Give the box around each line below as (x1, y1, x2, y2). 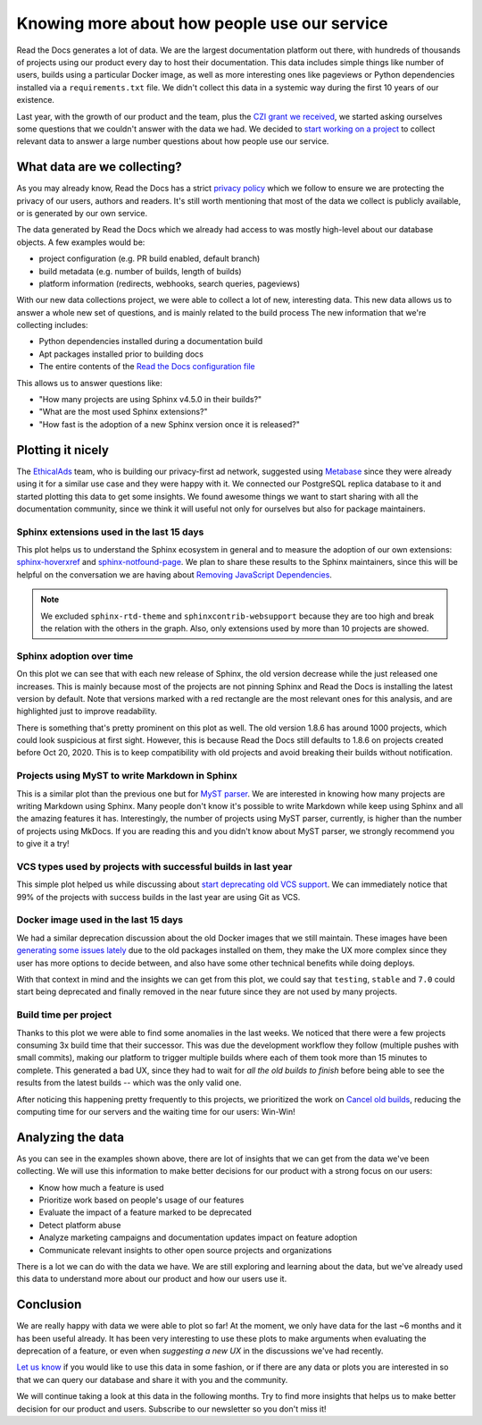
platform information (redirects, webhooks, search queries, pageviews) (38, 278, 301, 289)
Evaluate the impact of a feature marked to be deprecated (38, 1207, 252, 1218)
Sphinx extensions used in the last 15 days (16, 526, 204, 538)
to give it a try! (16, 839, 71, 849)
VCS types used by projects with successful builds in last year (16, 860, 293, 873)
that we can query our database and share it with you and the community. (16, 1374, 288, 1385)
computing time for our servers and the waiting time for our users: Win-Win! (16, 1106, 296, 1117)
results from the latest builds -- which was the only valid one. (16, 1077, 242, 1088)
